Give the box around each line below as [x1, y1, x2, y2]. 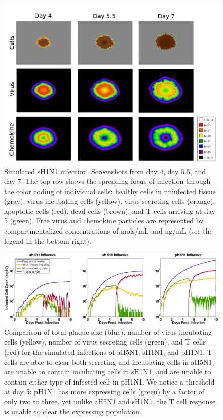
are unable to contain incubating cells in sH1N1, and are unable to [4, 366, 211, 377]
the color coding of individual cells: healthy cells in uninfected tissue [4, 185, 216, 196]
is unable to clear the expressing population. [4, 406, 141, 416]
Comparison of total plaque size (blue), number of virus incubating [4, 326, 212, 337]
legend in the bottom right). [4, 235, 91, 246]
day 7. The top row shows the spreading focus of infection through [4, 176, 211, 186]
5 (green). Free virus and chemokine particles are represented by [4, 215, 204, 226]
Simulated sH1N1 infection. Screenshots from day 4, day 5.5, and [4, 166, 206, 176]
